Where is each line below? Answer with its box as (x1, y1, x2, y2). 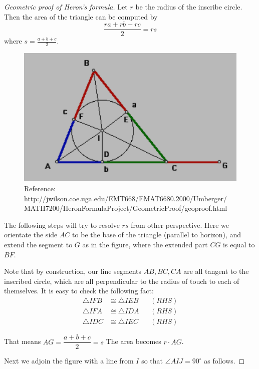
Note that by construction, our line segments (4, 266, 142, 276)
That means (4, 336, 41, 346)
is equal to (223, 239, 255, 250)
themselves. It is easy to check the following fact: (4, 285, 154, 296)
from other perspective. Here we (131, 219, 229, 230)
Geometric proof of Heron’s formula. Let (4, 2, 128, 12)
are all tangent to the (183, 266, 249, 276)
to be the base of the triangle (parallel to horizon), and (72, 229, 241, 240)
